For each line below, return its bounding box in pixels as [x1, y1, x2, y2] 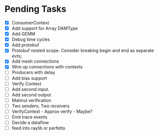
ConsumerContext [11, 20, 49, 26]
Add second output [11, 92, 51, 98]
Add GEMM [11, 31, 36, 37]
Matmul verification [11, 97, 51, 103]
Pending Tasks [4, 3, 67, 15]
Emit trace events [11, 114, 47, 120]
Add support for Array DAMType [11, 26, 78, 31]
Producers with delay [11, 69, 55, 75]
